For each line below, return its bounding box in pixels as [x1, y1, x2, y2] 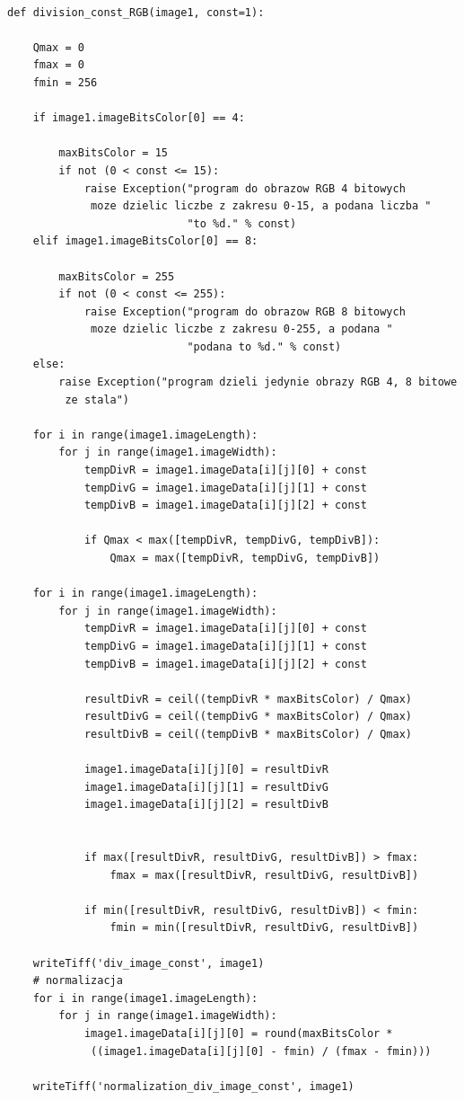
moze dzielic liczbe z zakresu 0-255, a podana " [91, 323, 393, 336]
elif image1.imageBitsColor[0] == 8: [32, 235, 258, 248]
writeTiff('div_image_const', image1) [32, 956, 265, 970]
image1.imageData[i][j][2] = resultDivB [83, 798, 328, 812]
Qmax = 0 [32, 40, 84, 54]
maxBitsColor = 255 [58, 270, 175, 283]
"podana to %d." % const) [187, 340, 342, 353]
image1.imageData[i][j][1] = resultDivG [83, 780, 328, 794]
